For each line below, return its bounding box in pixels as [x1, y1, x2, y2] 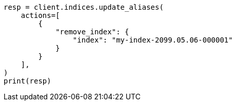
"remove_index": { [55, 28, 129, 36]
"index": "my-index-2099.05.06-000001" [72, 36, 233, 44]
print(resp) [4, 77, 51, 85]
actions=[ [21, 11, 60, 19]
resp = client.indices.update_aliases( [4, 3, 164, 11]
